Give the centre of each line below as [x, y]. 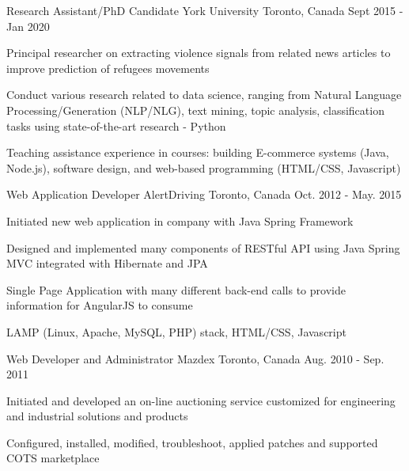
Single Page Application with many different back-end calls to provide [176, 289]
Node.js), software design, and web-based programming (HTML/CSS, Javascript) [204, 167]
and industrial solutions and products [97, 416]
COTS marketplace [53, 458]
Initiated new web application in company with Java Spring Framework [180, 220]
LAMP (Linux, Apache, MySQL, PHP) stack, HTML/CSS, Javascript [176, 331]
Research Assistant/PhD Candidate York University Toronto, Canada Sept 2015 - [205, 10]
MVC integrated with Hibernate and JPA [107, 263]
